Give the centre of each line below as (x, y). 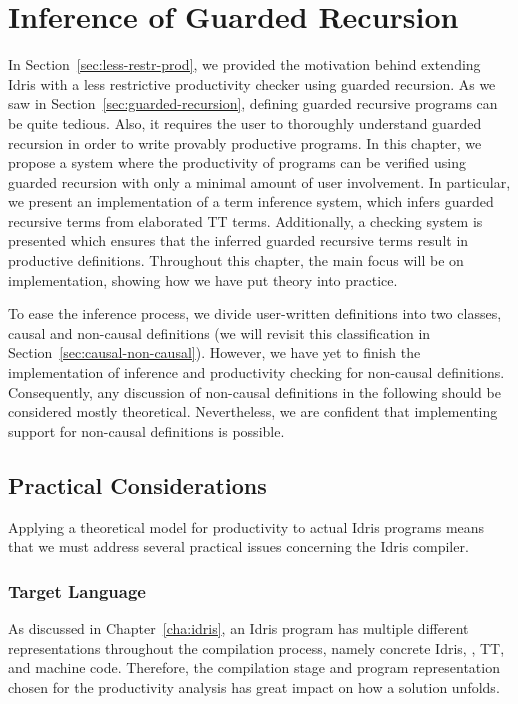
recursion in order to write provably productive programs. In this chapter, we (245, 142)
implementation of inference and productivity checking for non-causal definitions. (256, 372)
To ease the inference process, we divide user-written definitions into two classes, (255, 313)
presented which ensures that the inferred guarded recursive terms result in (238, 240)
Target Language (77, 590)
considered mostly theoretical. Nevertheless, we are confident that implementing (253, 411)
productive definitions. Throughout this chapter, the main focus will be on (236, 260)
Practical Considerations (137, 484)
